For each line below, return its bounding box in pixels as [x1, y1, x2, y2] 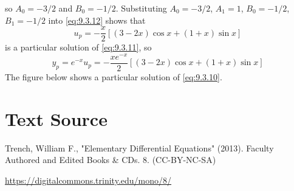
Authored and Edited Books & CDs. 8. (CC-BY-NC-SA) [5, 153, 216, 166]
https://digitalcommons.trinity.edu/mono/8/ [5, 173, 172, 186]
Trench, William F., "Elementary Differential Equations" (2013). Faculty [5, 141, 274, 154]
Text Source [5, 106, 108, 131]
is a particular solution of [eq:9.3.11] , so [5, 41, 152, 54]
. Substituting [115, 2, 167, 14]
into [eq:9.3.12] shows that [48, 13, 146, 26]
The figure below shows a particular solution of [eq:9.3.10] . [5, 70, 222, 83]
